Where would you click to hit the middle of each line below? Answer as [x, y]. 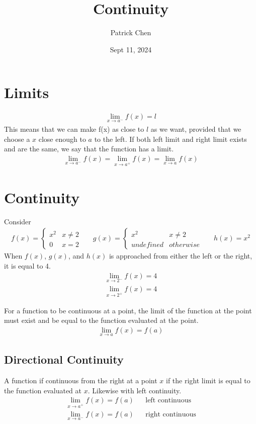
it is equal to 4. [28, 265]
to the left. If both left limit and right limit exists [170, 139]
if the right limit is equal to [208, 380]
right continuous [171, 415]
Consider [18, 221]
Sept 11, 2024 [131, 49]
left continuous [168, 401]
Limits [27, 92]
